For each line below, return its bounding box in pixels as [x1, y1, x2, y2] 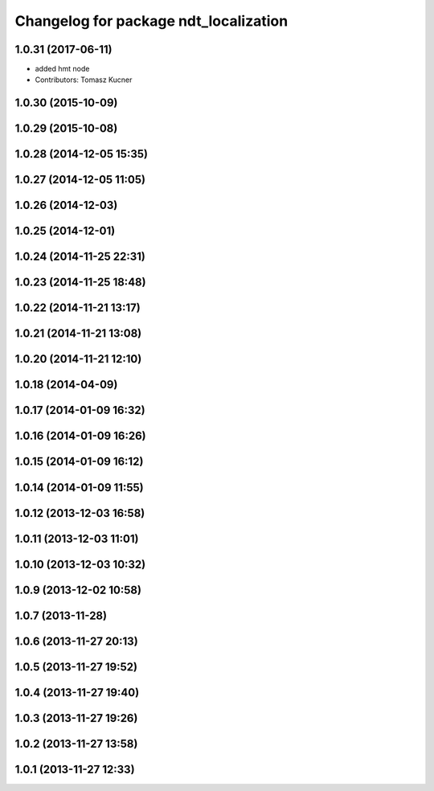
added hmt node [35, 64, 90, 74]
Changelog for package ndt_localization [14, 12, 289, 30]
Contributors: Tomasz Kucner [35, 75, 133, 84]
